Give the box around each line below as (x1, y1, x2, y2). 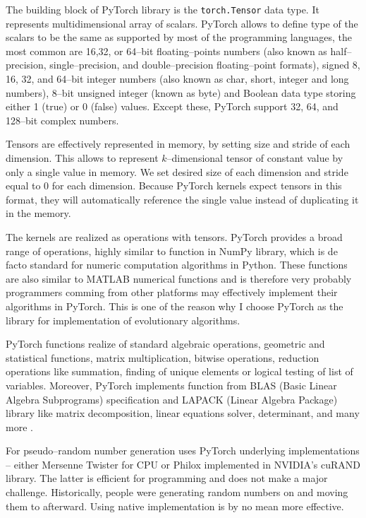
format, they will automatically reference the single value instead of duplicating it (6, 192, 359, 206)
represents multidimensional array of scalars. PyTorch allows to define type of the (6, 16, 358, 30)
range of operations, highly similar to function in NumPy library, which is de (6, 243, 338, 258)
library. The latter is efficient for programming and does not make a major (6, 471, 328, 485)
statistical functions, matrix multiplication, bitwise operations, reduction (6, 350, 319, 365)
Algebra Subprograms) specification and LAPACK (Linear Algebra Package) (6, 392, 338, 406)
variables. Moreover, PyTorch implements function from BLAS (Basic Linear (6, 377, 337, 392)
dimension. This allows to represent (6, 151, 159, 165)
